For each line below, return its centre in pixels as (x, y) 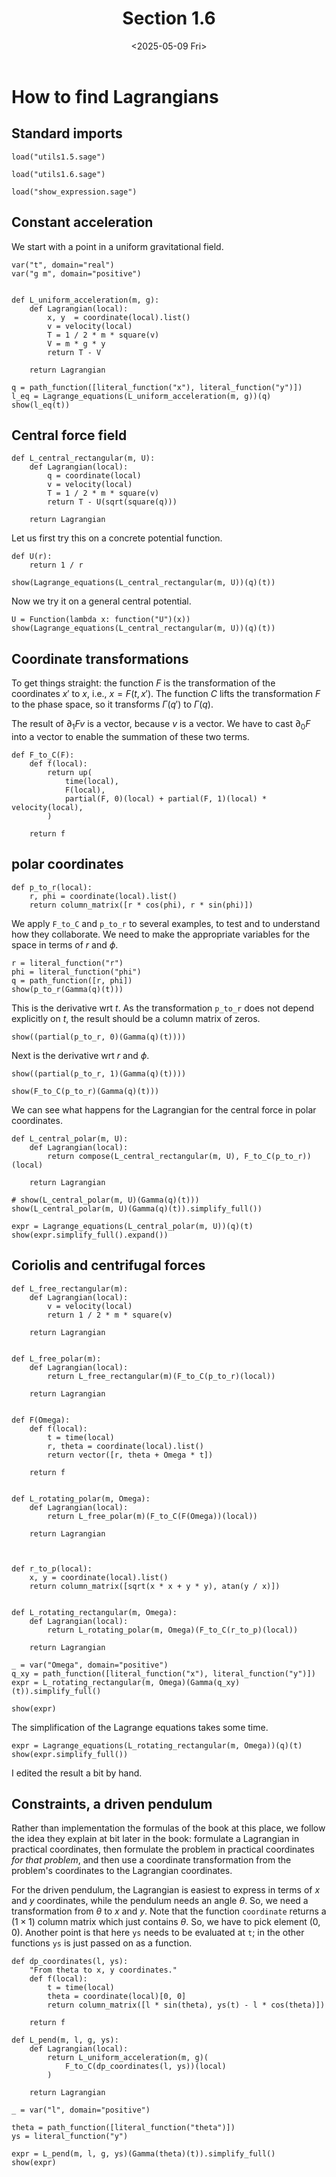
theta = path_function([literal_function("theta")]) (123, 2128)
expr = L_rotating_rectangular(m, (83, 1682)
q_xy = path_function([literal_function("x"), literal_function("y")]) (163, 1673)
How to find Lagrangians (115, 96)
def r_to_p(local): (52, 1568)
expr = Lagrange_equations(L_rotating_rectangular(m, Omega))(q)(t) (157, 1745)
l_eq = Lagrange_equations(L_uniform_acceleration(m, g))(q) (141, 396)
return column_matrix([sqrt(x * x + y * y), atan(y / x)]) (155, 1586)
